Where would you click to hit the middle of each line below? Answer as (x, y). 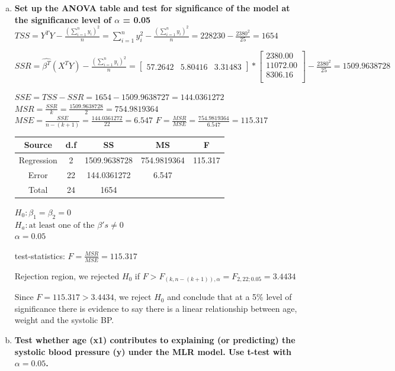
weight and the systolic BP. (64, 320)
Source (38, 145)
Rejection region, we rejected (67, 275)
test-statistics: (40, 255)
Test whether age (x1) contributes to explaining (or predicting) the (155, 339)
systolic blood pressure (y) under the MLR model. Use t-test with (153, 351)
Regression (38, 160)
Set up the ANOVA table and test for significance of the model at (152, 8)
